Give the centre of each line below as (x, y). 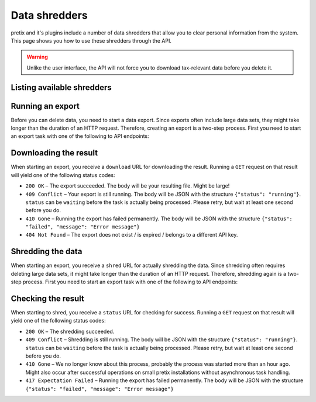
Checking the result (48, 298)
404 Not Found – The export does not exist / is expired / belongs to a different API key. (132, 235)
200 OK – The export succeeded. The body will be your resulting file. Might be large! (128, 186)
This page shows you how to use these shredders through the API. (91, 40)
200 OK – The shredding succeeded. (70, 331)
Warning (37, 57)
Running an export (45, 106)
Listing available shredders (61, 87)
